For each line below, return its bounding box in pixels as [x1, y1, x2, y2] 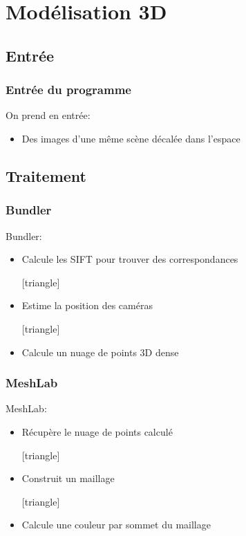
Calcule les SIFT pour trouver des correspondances [21, 252, 238, 266]
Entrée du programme [6, 81, 131, 98]
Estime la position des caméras [21, 298, 153, 313]
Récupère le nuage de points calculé [21, 424, 173, 438]
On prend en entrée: [6, 108, 91, 122]
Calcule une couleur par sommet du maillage [21, 517, 211, 532]
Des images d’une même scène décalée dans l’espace [21, 131, 240, 145]
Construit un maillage [21, 471, 115, 486]
